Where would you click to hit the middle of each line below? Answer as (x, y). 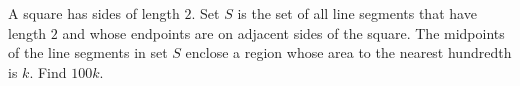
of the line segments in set (88, 52)
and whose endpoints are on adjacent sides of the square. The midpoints (283, 32)
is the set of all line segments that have (357, 13)
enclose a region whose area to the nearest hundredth (348, 52)
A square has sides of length (94, 13)
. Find (48, 71)
